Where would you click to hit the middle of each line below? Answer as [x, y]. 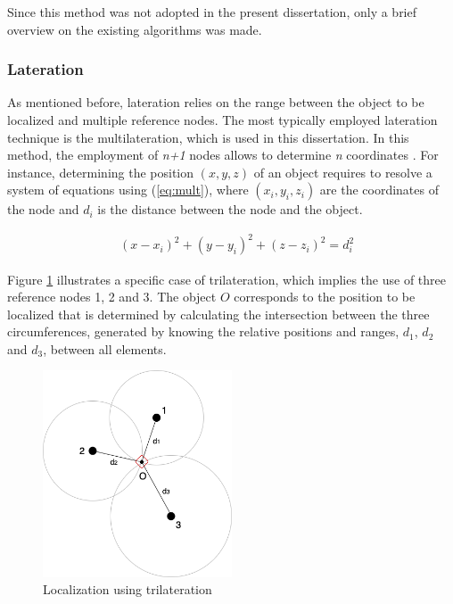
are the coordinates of [379, 190]
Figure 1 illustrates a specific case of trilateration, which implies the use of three [226, 279]
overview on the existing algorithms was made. [135, 29]
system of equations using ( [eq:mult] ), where [128, 190]
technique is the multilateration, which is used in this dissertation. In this [208, 137]
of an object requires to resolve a [343, 172]
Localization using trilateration [128, 589]
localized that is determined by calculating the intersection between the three [218, 314]
